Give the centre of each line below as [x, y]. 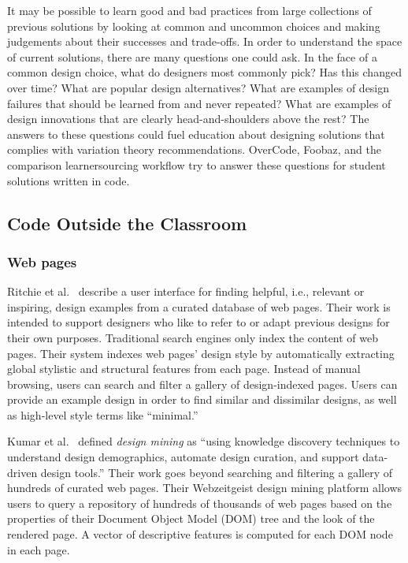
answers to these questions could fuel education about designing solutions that [196, 134]
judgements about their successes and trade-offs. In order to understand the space [205, 41]
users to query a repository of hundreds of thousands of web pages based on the [200, 503]
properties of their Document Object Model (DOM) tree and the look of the [191, 518]
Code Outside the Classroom [127, 223]
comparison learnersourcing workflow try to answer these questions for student [197, 164]
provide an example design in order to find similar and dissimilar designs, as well [202, 399]
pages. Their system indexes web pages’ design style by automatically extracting [201, 353]
